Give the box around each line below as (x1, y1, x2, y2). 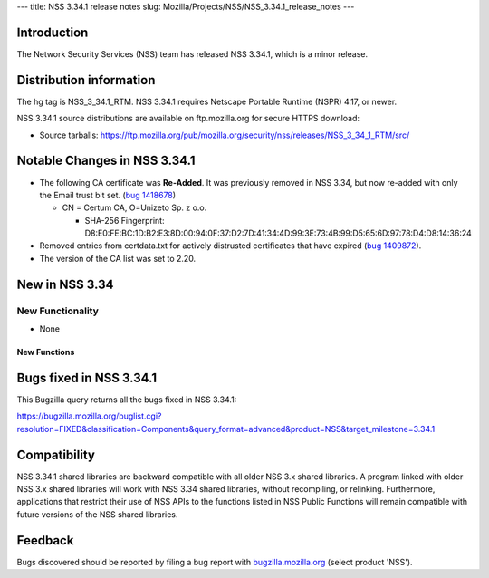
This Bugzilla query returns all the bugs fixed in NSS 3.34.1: (16, 394, 237, 405)
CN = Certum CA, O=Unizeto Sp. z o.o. (62, 202, 207, 213)
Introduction (16, 24, 89, 40)
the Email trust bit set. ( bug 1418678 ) (39, 189, 177, 200)
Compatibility (16, 447, 95, 462)
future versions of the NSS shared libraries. (16, 508, 178, 520)
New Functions (16, 347, 75, 357)
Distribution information (16, 72, 156, 88)
